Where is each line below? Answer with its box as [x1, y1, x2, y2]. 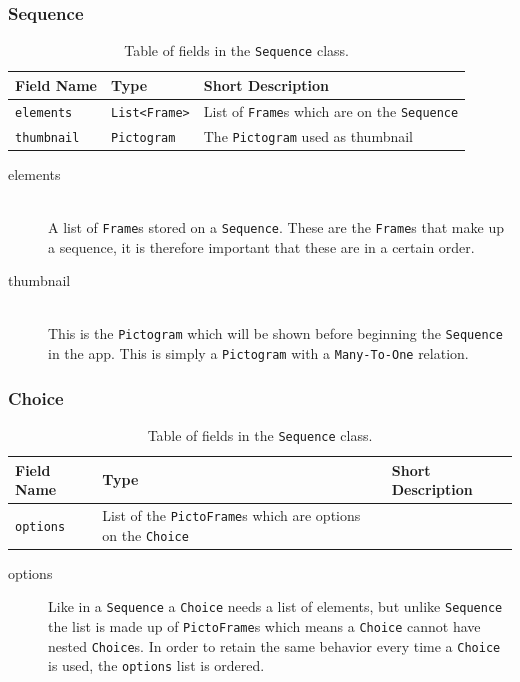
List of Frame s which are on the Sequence [203, 100, 459, 121]
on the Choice [102, 524, 189, 545]
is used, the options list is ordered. [48, 655, 265, 676]
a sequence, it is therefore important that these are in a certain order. [48, 236, 475, 257]
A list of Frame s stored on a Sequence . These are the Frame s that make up [48, 216, 504, 237]
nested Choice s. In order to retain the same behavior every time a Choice [48, 635, 501, 656]
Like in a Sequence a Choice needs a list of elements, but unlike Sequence [48, 596, 503, 617]
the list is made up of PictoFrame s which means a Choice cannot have [48, 616, 481, 637]
